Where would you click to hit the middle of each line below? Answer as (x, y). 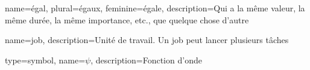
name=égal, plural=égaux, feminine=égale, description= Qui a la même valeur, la (155, 8)
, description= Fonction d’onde (146, 60)
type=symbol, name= (45, 60)
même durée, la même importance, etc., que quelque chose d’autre (127, 19)
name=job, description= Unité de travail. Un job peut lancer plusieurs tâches (147, 40)
